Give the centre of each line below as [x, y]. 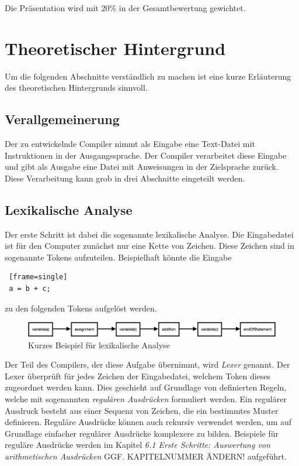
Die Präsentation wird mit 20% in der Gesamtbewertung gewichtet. [125, 8]
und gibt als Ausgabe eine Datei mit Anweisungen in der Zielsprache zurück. [142, 167]
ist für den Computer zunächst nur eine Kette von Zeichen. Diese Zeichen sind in [150, 246]
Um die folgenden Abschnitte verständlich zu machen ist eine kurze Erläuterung [148, 76]
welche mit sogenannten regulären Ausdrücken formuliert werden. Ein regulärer [146, 399]
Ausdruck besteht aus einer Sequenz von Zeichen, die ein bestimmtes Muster [142, 410]
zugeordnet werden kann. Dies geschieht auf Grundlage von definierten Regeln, [146, 387]
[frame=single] [38, 277]
